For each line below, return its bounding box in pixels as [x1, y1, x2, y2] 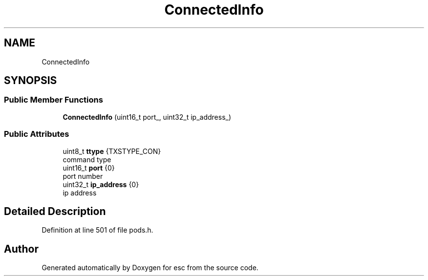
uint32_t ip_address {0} [63, 180, 139, 189]
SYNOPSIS [4, 74, 57, 87]
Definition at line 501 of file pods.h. [42, 226, 153, 235]
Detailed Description [4, 205, 106, 217]
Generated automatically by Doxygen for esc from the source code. [42, 263, 258, 272]
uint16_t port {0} [63, 163, 115, 172]
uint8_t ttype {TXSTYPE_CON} [63, 147, 161, 155]
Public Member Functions [4, 95, 103, 105]
